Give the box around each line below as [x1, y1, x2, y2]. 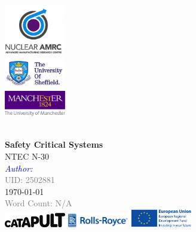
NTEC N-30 [5, 149, 50, 162]
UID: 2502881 [5, 173, 55, 186]
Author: [5, 161, 33, 174]
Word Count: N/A [5, 197, 72, 209]
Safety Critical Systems [5, 138, 103, 151]
